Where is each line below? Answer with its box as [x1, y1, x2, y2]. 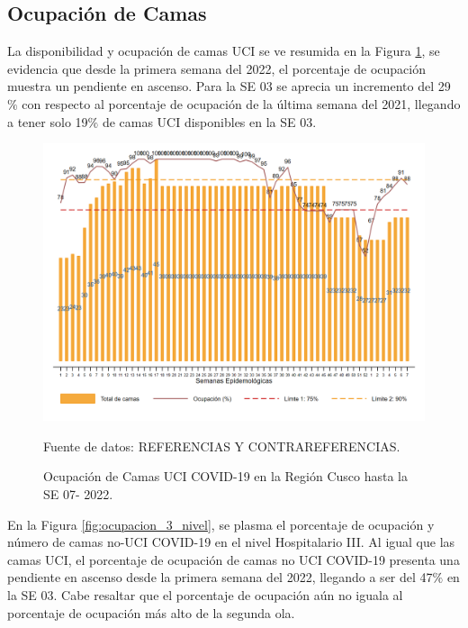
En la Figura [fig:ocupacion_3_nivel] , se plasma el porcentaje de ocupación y [7, 514, 435, 533]
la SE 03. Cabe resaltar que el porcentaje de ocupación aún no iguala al [7, 585, 403, 604]
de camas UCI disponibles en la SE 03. [102, 112, 317, 131]
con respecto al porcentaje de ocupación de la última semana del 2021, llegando [22, 94, 461, 113]
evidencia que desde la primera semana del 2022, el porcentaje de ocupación [7, 59, 426, 77]
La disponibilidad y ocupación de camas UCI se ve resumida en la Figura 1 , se [7, 41, 440, 60]
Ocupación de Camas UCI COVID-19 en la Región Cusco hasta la [43, 467, 409, 486]
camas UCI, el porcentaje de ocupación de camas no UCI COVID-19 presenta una [7, 550, 460, 569]
